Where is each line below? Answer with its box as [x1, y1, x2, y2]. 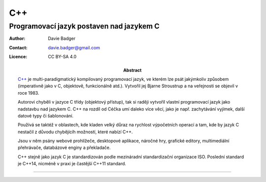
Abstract [123, 67, 142, 73]
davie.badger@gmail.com [48, 44, 100, 50]
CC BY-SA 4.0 [48, 54, 77, 60]
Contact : [9, 44, 28, 50]
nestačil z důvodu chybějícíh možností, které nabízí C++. [18, 129, 133, 135]
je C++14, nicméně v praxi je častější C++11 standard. [18, 161, 127, 167]
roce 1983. [18, 90, 39, 96]
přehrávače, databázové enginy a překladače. [18, 145, 111, 150]
